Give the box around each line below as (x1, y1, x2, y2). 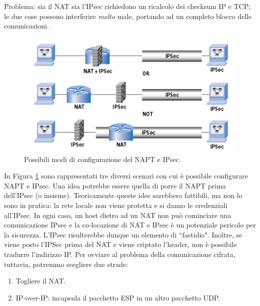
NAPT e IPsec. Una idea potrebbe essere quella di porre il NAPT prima (4, 180, 226, 190)
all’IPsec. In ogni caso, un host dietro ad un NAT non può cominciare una (4, 209, 231, 220)
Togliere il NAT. (15, 275, 66, 286)
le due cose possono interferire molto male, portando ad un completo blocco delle (4, 10, 252, 21)
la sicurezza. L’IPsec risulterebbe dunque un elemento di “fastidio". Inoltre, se (4, 229, 242, 239)
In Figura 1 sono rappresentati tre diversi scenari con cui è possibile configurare (4, 170, 248, 181)
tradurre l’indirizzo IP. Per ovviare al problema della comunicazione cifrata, (4, 248, 235, 259)
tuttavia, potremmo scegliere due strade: (4, 258, 128, 269)
